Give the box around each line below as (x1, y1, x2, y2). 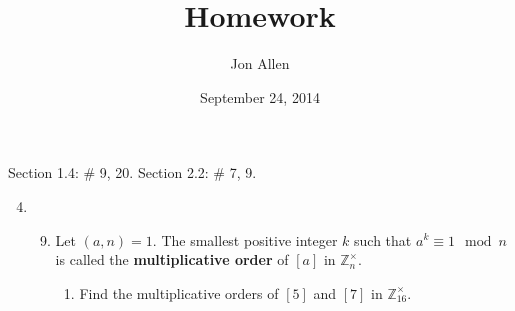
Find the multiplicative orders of (79, 282, 279, 303)
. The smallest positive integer (152, 229, 338, 250)
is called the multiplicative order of (55, 249, 289, 270)
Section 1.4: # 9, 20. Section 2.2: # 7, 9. (8, 162, 257, 183)
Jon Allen (230, 53, 290, 74)
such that (354, 229, 412, 250)
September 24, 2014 (200, 86, 320, 107)
